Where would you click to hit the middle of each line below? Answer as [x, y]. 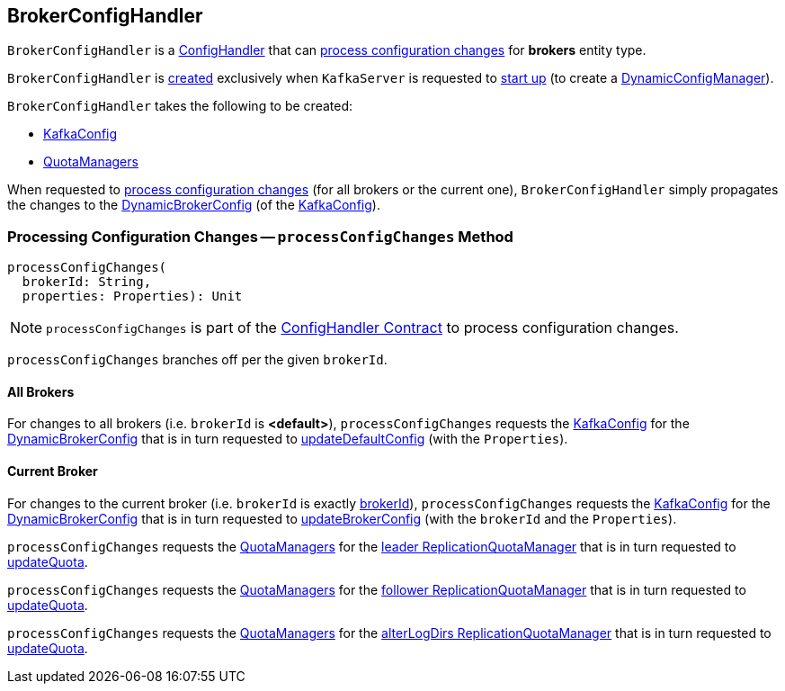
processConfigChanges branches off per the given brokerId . [197, 360]
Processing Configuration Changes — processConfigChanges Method [260, 236]
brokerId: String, [87, 282]
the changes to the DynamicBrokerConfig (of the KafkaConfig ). [194, 205]
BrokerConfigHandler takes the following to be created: [180, 106]
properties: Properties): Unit [132, 296]
